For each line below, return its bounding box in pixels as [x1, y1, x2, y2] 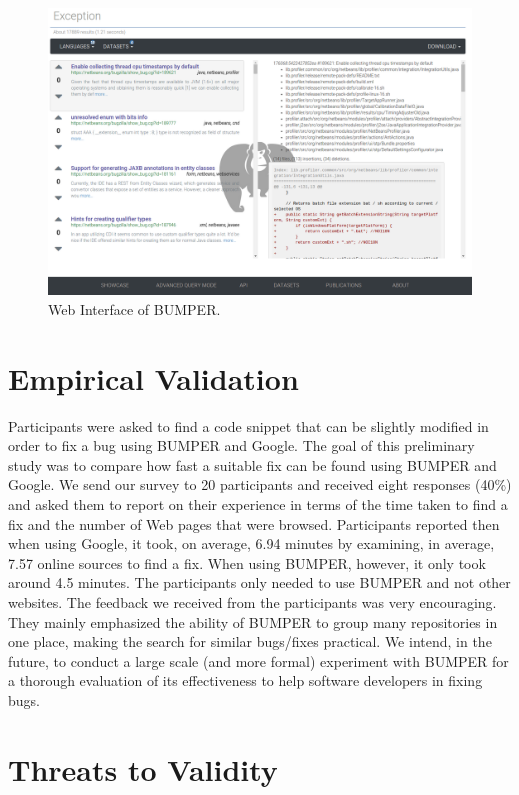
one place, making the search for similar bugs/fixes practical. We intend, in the [8, 631, 492, 652]
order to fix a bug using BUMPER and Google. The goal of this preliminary [8, 435, 475, 456]
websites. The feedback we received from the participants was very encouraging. [8, 592, 497, 613]
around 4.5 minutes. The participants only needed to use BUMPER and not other [8, 572, 511, 593]
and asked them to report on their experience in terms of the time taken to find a [8, 494, 508, 515]
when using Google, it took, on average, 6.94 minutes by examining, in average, [8, 533, 495, 554]
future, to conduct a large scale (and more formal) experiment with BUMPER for [8, 650, 509, 671]
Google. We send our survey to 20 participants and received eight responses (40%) [8, 474, 512, 495]
